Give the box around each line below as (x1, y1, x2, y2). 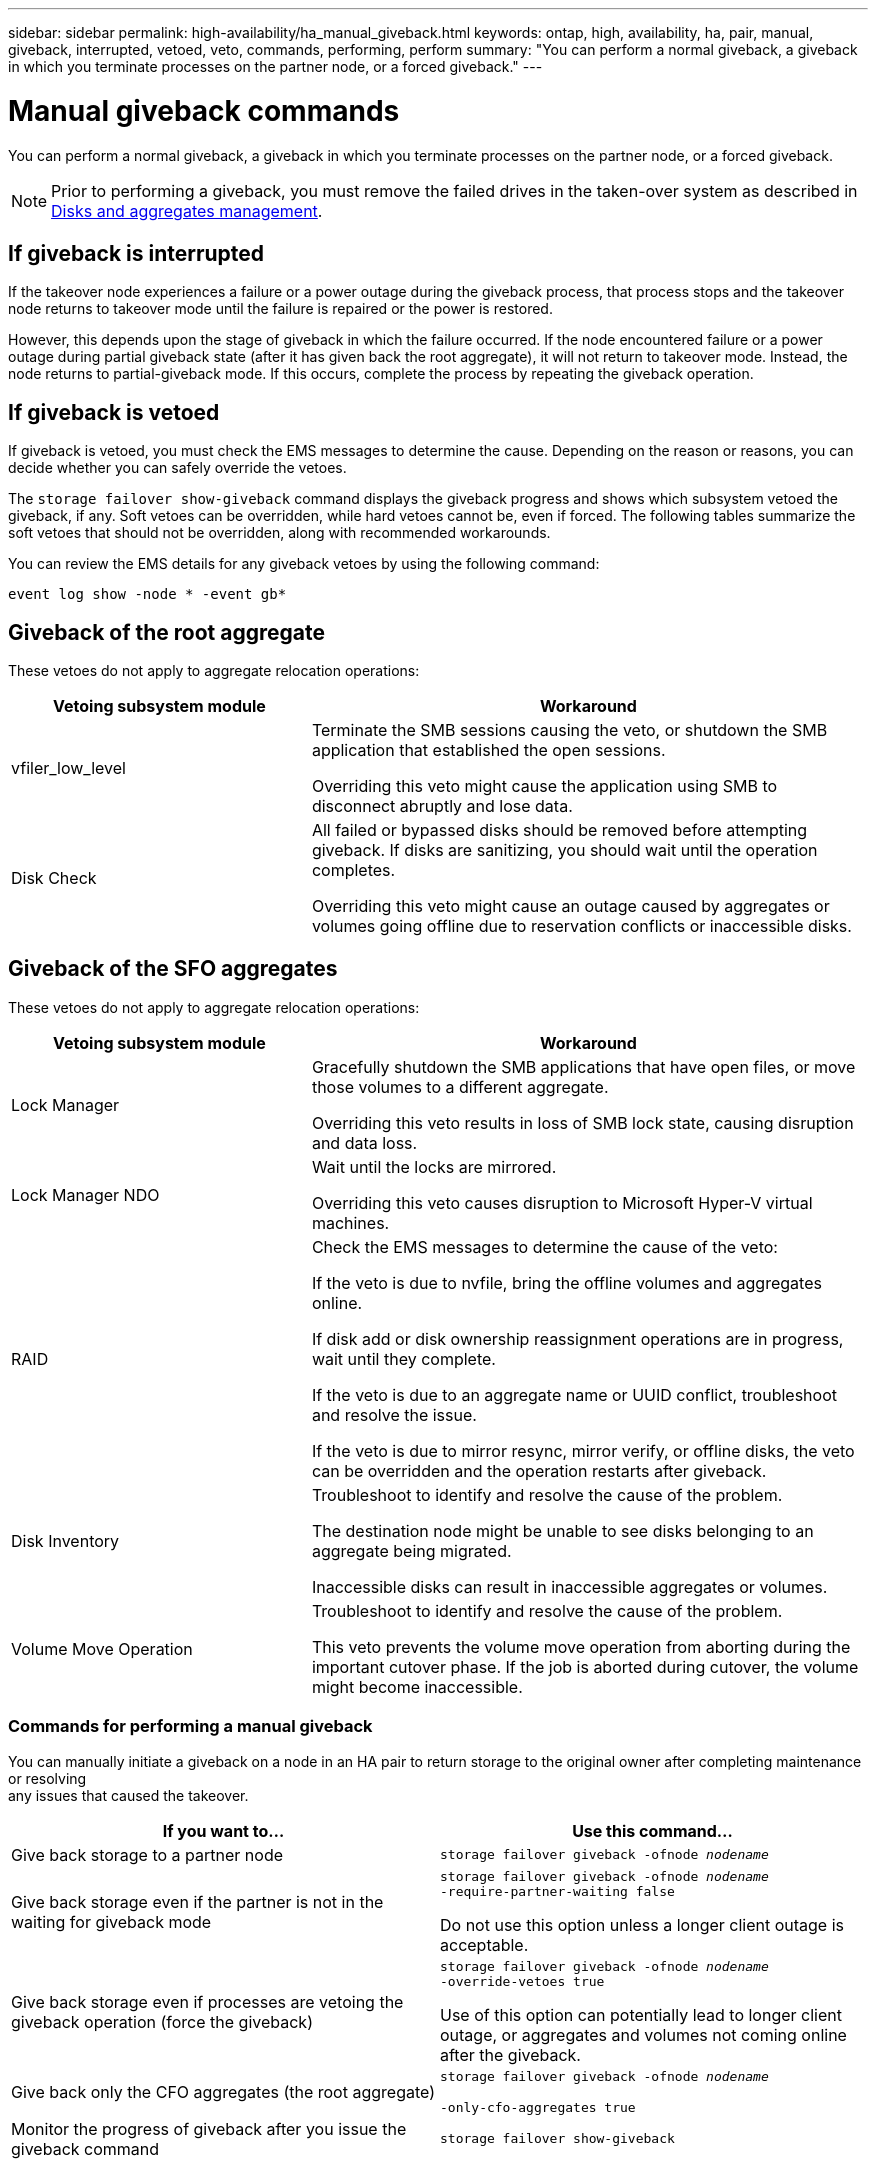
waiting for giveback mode (11, 1911, 212, 1932)
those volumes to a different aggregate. (311, 1076, 609, 1097)
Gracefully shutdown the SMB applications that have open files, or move (311, 1056, 856, 1077)
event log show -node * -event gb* (8, 586, 287, 603)
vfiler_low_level (11, 758, 126, 779)
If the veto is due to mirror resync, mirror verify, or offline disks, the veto (311, 1440, 855, 1461)
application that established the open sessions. (311, 740, 666, 761)
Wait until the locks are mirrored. (311, 1156, 557, 1177)
